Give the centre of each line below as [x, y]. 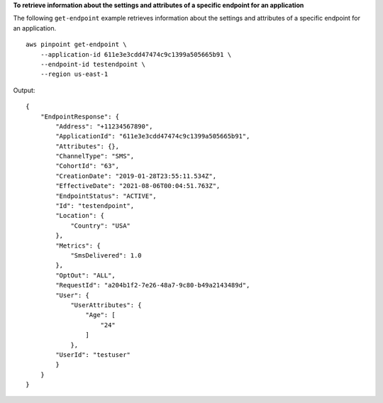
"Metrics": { [78, 245]
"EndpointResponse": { [80, 116]
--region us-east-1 [74, 74]
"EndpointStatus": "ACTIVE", [106, 196]
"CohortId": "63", [88, 166]
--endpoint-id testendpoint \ [93, 64]
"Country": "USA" [101, 226]
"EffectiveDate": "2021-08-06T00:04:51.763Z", [138, 186]
